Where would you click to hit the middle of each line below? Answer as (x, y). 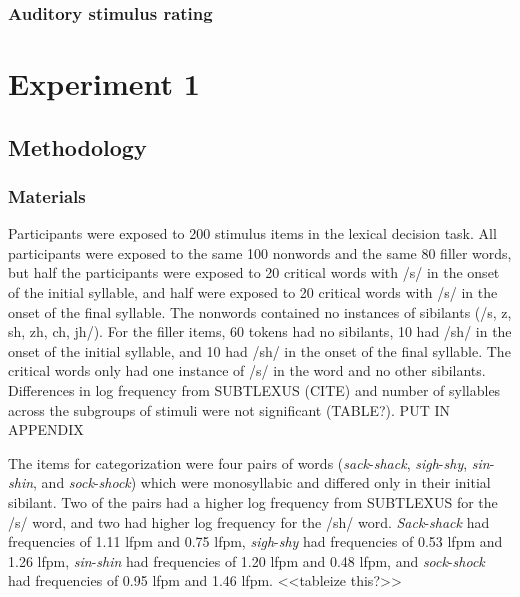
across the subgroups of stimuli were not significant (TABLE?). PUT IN (229, 409)
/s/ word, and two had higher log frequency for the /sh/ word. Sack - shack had (249, 521)
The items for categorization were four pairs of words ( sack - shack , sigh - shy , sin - (251, 462)
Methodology (77, 146)
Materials (47, 195)
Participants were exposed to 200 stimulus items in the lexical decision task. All (252, 233)
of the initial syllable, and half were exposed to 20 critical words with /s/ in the (253, 292)
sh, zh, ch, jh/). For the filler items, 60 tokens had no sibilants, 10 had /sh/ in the (260, 331)
